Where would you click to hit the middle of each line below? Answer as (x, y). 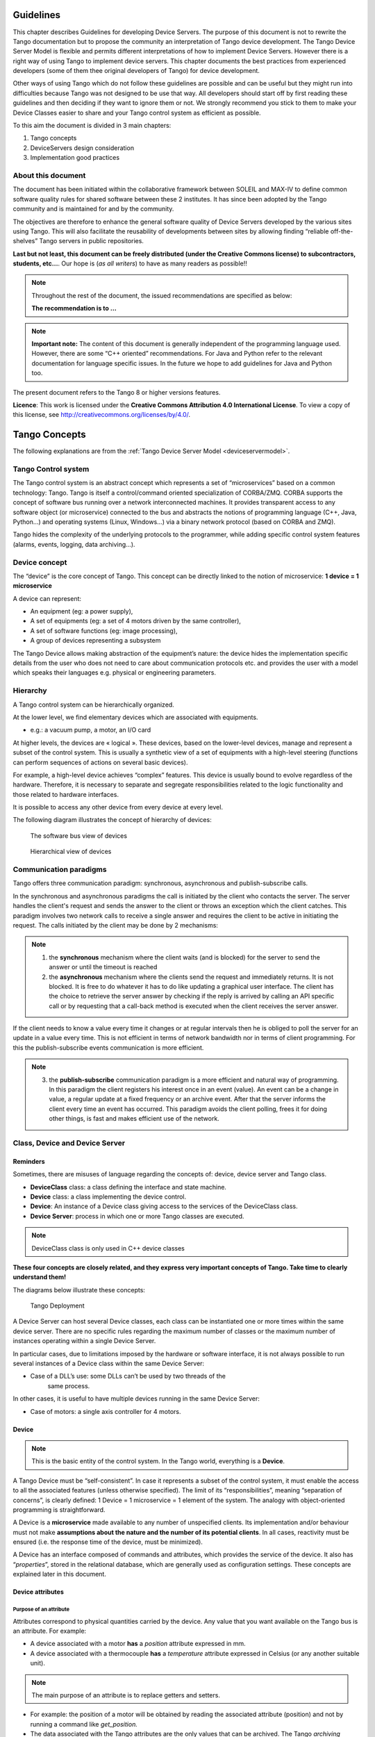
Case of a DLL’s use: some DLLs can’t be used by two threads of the (128, 1376)
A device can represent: (47, 598)
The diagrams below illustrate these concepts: (79, 1290)
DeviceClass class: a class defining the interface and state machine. (128, 1187)
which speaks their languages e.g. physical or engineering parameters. (115, 673)
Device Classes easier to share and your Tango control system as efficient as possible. (137, 113)
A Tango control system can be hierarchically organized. (94, 705)
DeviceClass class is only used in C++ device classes (108, 1248)
